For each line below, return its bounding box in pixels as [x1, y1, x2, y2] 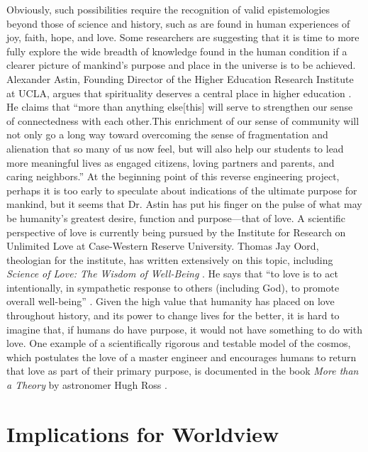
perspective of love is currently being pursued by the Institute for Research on [6, 224, 346, 239]
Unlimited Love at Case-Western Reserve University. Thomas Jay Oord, [6, 238, 319, 253]
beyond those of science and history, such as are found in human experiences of [6, 16, 350, 31]
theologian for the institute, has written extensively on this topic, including [6, 252, 333, 267]
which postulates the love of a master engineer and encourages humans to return [6, 349, 357, 364]
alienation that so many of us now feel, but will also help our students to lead [6, 140, 344, 155]
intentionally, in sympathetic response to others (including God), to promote [6, 280, 340, 294]
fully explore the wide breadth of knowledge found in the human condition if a [6, 43, 347, 58]
